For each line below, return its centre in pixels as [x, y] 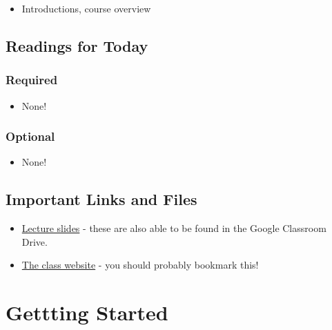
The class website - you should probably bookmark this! [140, 265]
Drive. [35, 241]
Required [32, 80]
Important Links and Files [101, 199]
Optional [30, 136]
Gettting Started [87, 312]
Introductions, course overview [86, 8]
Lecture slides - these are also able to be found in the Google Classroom [174, 228]
